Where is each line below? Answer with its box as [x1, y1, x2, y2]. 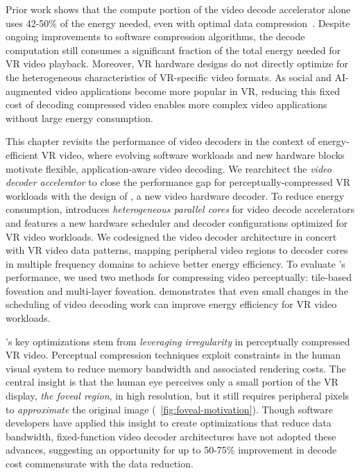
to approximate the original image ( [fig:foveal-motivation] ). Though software [6, 402, 333, 416]
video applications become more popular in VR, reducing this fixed [55, 83, 340, 98]
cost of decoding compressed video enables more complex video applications [6, 97, 327, 112]
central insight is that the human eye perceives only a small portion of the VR [6, 375, 338, 389]
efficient [6, 147, 39, 162]
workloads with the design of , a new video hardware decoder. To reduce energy [6, 188, 345, 203]
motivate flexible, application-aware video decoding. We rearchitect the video [6, 161, 332, 175]
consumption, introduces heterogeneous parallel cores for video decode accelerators [6, 202, 354, 216]
